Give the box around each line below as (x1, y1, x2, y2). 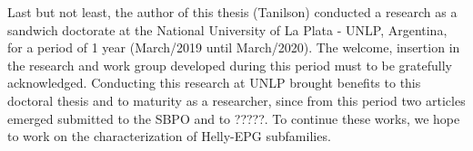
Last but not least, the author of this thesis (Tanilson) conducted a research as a (7, 3, 458, 21)
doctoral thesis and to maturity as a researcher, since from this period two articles (7, 90, 466, 109)
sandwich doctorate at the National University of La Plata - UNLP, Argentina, (7, 20, 448, 39)
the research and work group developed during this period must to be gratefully (7, 55, 452, 74)
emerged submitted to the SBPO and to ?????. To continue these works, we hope (7, 109, 460, 127)
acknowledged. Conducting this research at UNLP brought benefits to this (7, 73, 421, 92)
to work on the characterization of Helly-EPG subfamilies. (7, 127, 331, 146)
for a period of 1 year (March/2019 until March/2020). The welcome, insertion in (7, 38, 460, 57)
